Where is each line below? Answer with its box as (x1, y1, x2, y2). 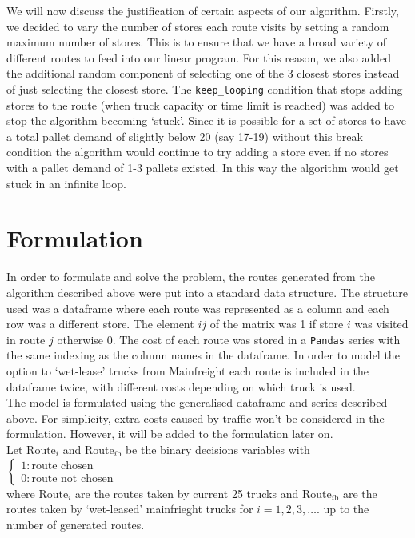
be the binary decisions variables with (125, 440, 310, 457)
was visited (354, 315, 409, 332)
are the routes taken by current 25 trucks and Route (75, 484, 332, 501)
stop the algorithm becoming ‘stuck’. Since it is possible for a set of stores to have (6, 112, 407, 129)
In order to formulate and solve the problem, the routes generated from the (6, 268, 375, 285)
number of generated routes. (6, 516, 145, 532)
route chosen (31, 460, 94, 472)
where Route (6, 484, 69, 501)
